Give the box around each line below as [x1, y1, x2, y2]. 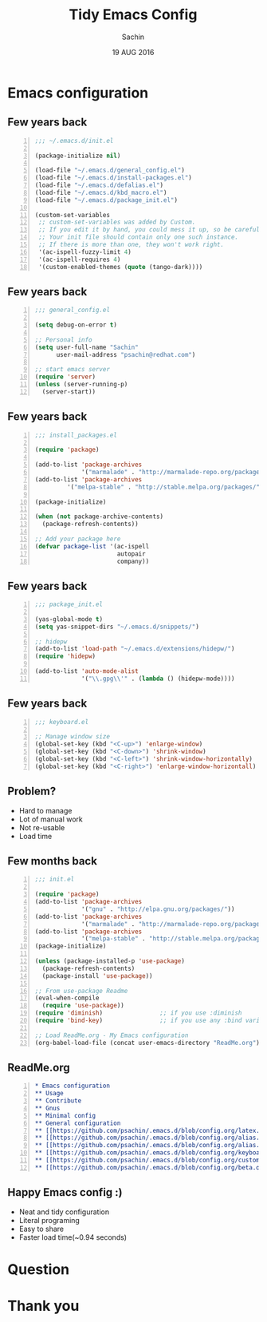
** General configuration [34, 1119, 121, 1127]
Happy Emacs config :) [7, 1185, 123, 1199]
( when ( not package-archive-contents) [34, 513, 164, 520]
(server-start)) [41, 387, 96, 396]
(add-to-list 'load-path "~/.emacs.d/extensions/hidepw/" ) [34, 645, 235, 653]
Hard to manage [18, 805, 73, 815]
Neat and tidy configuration [18, 1207, 109, 1217]
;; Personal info [34, 335, 92, 344]
